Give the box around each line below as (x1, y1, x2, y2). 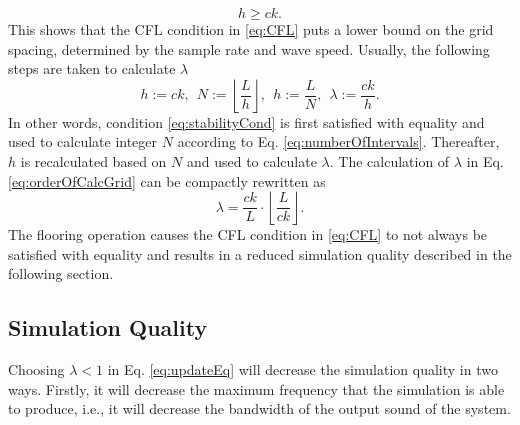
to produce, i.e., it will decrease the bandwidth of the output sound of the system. (8, 398, 511, 419)
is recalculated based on (20, 150, 167, 171)
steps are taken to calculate (8, 58, 176, 79)
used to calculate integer (8, 131, 158, 152)
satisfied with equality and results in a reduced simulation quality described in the (8, 243, 512, 264)
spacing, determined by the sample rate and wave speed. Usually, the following (8, 38, 490, 59)
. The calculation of (329, 150, 450, 171)
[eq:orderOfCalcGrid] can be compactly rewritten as (8, 170, 326, 191)
